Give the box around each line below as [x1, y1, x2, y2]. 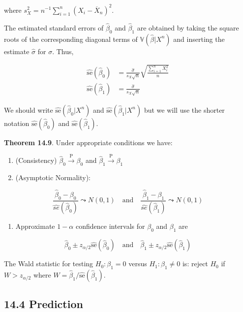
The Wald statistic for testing [4, 258, 93, 269]
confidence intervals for [75, 221, 145, 231]
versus [128, 258, 147, 269]
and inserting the [173, 33, 225, 44]
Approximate [15, 221, 55, 231]
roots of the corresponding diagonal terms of [4, 33, 138, 44]
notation [4, 118, 30, 128]
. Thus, [52, 46, 74, 56]
